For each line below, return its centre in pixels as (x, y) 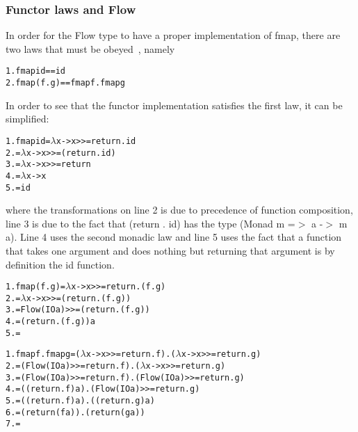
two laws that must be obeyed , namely (90, 48)
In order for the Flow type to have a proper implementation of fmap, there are (173, 35)
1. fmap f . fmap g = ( (43, 354)
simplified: (27, 119)
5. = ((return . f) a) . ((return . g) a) (80, 401)
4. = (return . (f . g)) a (50, 322)
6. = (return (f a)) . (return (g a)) (75, 412)
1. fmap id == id (35, 71)
